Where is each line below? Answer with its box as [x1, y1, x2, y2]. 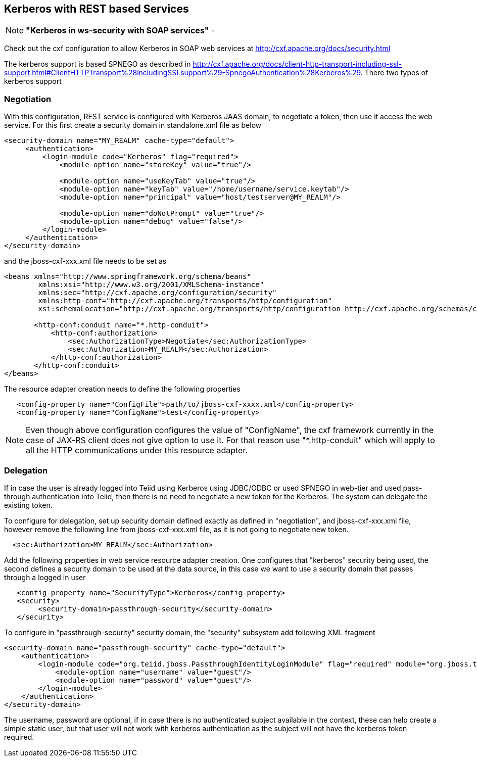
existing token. [4, 500, 53, 509]
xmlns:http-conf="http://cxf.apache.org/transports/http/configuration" [38, 297, 332, 305]
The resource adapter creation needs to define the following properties [4, 385, 241, 394]
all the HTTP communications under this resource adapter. [26, 445, 248, 456]
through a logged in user [4, 573, 86, 582]
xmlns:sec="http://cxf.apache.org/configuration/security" [38, 289, 277, 297]
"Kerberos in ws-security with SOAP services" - [26, 25, 215, 36]
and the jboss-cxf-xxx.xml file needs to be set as [4, 257, 167, 266]
